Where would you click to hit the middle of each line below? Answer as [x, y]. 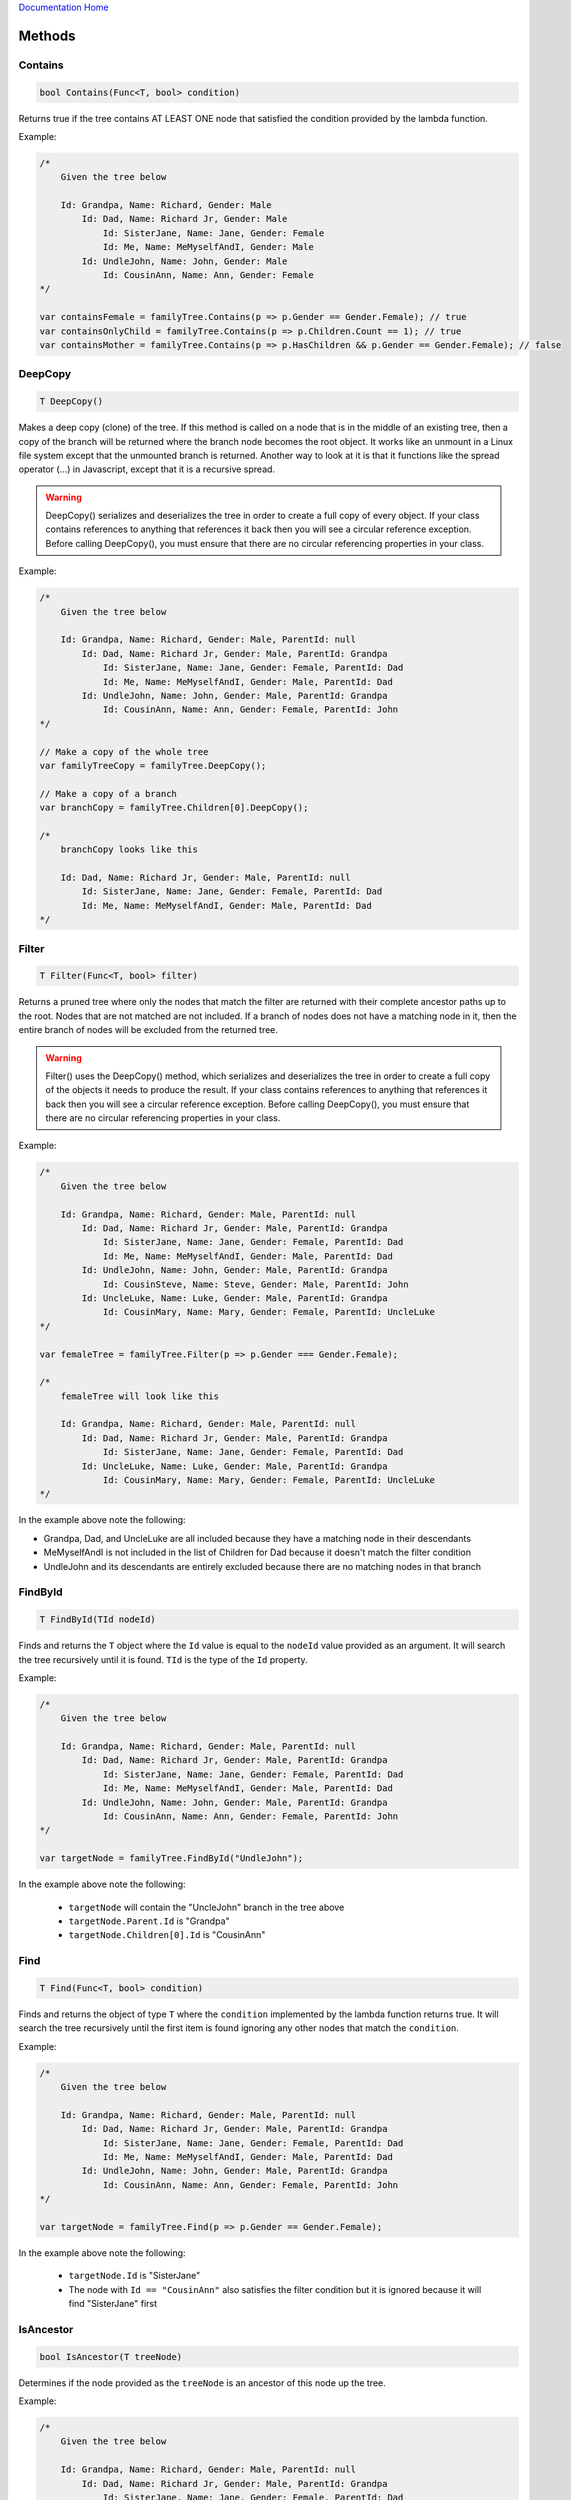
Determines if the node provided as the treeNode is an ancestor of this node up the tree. [202, 2382]
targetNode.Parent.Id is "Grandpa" [149, 1921]
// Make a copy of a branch [108, 793]
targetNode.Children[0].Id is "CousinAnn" [167, 1935]
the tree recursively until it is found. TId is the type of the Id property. [163, 1659]
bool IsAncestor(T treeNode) [111, 2356]
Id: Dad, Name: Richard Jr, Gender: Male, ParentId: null [205, 878]
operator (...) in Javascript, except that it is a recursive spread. [146, 469]
